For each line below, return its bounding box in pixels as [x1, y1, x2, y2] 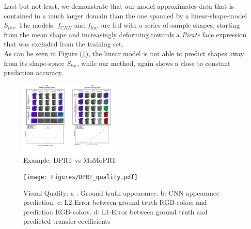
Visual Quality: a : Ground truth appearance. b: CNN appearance [23, 187, 220, 198]
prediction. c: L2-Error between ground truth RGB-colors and [23, 197, 207, 207]
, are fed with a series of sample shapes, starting [97, 20, 240, 30]
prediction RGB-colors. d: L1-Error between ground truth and [23, 206, 208, 216]
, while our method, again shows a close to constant [77, 58, 231, 68]
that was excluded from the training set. [4, 39, 124, 49]
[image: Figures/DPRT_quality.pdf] [23, 173, 138, 181]
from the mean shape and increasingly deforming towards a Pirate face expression [4, 29, 247, 39]
